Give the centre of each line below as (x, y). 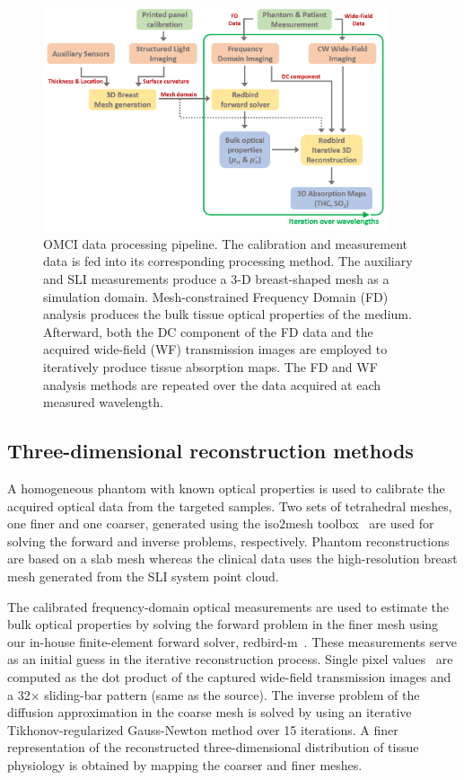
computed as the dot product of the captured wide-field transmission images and (229, 676)
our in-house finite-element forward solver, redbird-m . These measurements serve (232, 641)
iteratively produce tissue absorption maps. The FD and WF (210, 367)
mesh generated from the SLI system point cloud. (143, 576)
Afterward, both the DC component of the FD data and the (208, 331)
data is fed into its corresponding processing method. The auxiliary (228, 261)
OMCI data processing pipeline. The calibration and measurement (225, 243)
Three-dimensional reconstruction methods (210, 451)
